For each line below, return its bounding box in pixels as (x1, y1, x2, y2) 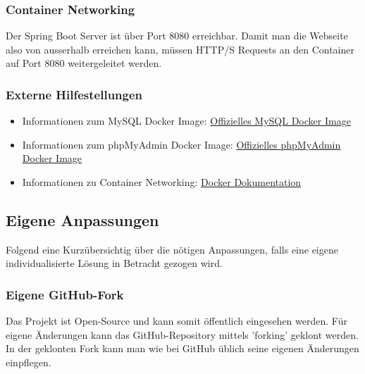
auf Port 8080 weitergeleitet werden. (6, 56, 162, 70)
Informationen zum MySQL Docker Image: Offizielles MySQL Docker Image (22, 113, 351, 128)
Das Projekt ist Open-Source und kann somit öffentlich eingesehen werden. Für (6, 313, 347, 328)
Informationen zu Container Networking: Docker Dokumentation (22, 175, 302, 189)
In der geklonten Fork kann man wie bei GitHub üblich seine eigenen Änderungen (6, 341, 359, 356)
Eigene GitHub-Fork (6, 285, 124, 303)
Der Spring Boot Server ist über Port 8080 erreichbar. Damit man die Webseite (6, 28, 348, 43)
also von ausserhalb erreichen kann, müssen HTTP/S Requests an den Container (6, 42, 354, 56)
